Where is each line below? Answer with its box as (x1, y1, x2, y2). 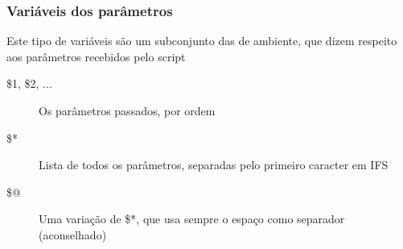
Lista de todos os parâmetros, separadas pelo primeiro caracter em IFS (39, 156, 389, 173)
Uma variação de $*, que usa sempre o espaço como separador (39, 210, 345, 227)
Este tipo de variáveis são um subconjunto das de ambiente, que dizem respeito (6, 32, 397, 49)
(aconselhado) (39, 226, 107, 243)
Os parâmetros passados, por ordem (39, 102, 216, 118)
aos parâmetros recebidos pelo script (6, 48, 186, 64)
